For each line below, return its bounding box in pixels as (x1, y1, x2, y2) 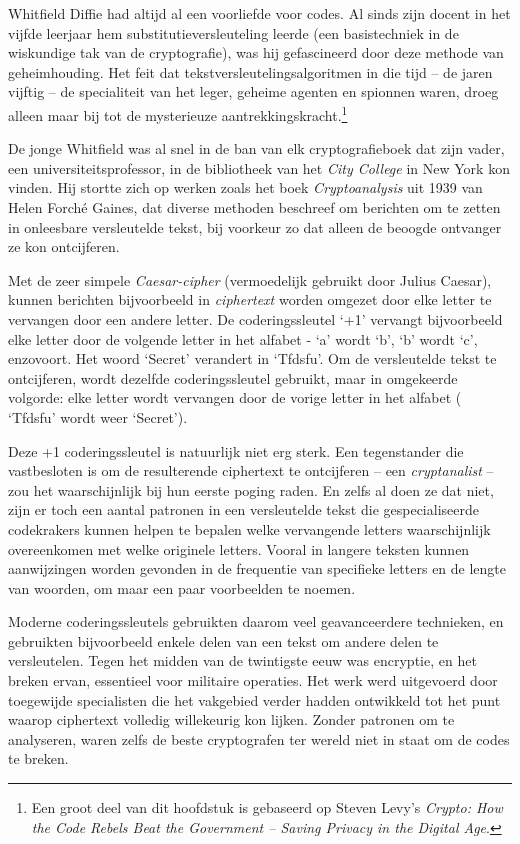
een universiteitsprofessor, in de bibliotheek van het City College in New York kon (8, 157, 510, 178)
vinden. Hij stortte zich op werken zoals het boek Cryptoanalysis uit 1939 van (8, 177, 483, 198)
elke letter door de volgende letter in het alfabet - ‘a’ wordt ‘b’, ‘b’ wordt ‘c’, (8, 328, 478, 349)
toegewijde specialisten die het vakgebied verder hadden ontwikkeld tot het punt (8, 689, 501, 710)
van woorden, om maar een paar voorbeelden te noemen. (8, 577, 356, 598)
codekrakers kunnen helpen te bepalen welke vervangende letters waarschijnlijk (8, 518, 491, 539)
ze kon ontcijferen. (8, 236, 120, 257)
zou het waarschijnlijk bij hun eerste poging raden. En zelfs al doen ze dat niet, (8, 479, 494, 500)
